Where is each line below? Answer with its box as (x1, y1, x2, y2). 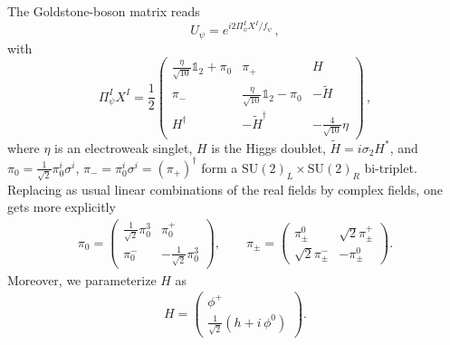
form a (201, 158, 238, 177)
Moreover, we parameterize (7, 270, 157, 289)
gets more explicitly (7, 197, 116, 216)
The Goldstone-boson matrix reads (7, 2, 200, 20)
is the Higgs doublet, (211, 138, 326, 157)
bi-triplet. (364, 158, 417, 177)
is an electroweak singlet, (54, 138, 193, 157)
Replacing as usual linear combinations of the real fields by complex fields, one (7, 179, 443, 198)
